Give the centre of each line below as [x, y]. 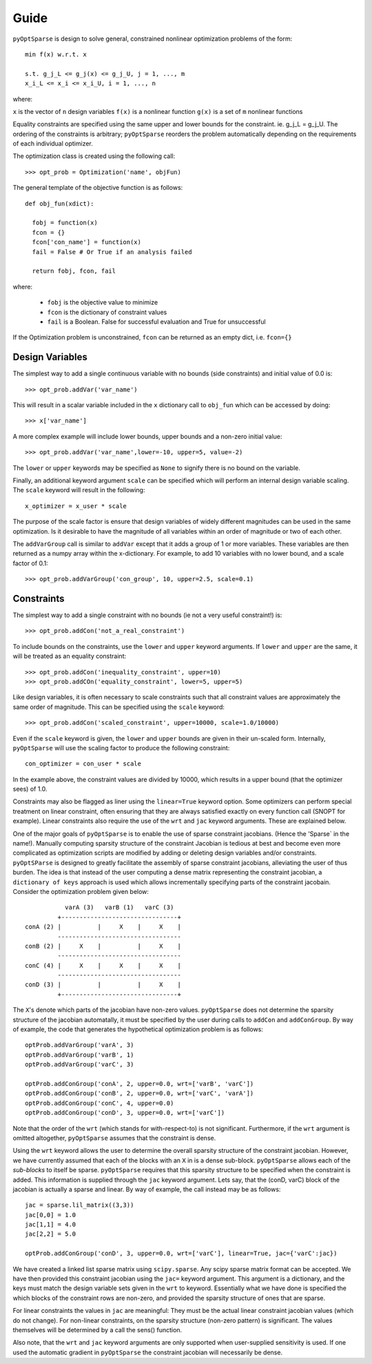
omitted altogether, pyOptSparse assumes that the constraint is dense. [114, 1138]
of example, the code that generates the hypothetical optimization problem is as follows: [138, 1029]
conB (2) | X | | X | [103, 946]
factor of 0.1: [30, 563]
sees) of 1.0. [30, 789]
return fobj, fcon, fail [74, 271]
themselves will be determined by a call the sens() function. [97, 1329]
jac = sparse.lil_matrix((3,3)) [80, 1205]
